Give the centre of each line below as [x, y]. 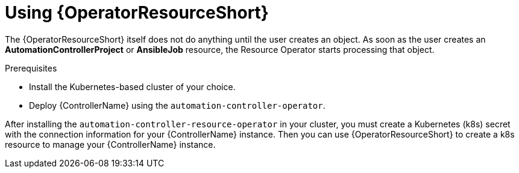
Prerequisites [31, 68]
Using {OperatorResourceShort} [137, 13]
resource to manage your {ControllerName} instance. [110, 144]
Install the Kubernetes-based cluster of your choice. [132, 86]
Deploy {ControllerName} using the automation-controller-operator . [177, 105]
